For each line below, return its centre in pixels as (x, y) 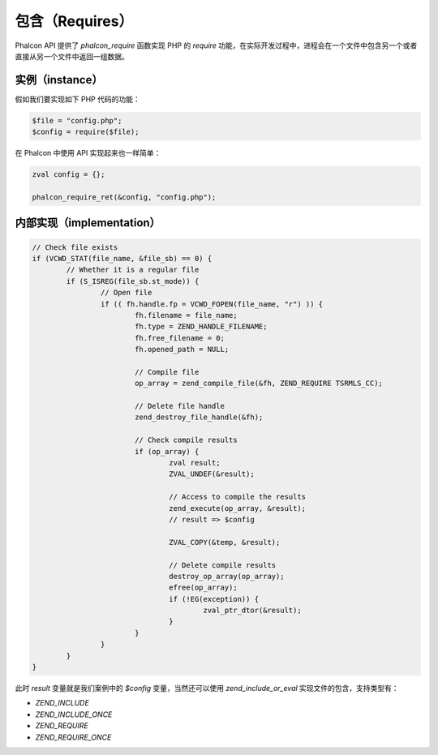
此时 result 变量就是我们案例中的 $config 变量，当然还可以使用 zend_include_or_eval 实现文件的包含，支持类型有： (207, 688)
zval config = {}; (69, 175)
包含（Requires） (74, 21)
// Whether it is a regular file (133, 270)
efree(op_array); (204, 588)
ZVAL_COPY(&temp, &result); (225, 542)
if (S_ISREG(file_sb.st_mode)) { (133, 281)
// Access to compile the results (238, 497)
